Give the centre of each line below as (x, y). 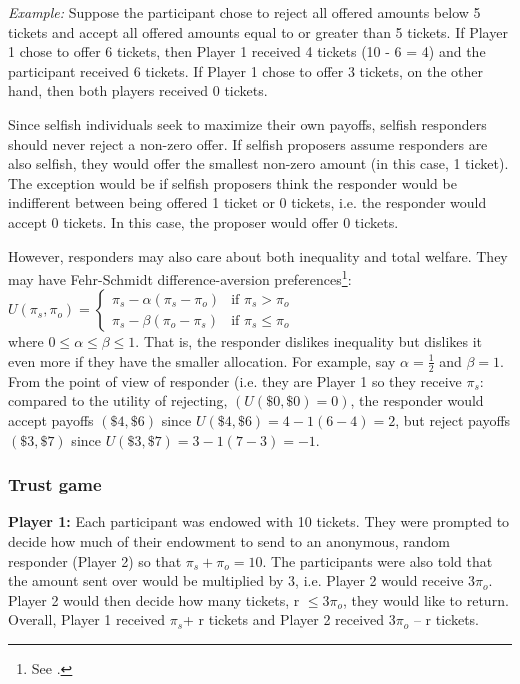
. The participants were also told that (377, 560)
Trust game (55, 484)
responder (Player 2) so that (95, 560)
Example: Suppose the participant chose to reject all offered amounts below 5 (244, 12)
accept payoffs (51, 419)
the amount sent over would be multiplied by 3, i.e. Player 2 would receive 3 (242, 580)
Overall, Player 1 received (87, 619)
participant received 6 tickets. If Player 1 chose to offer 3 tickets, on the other (245, 70)
